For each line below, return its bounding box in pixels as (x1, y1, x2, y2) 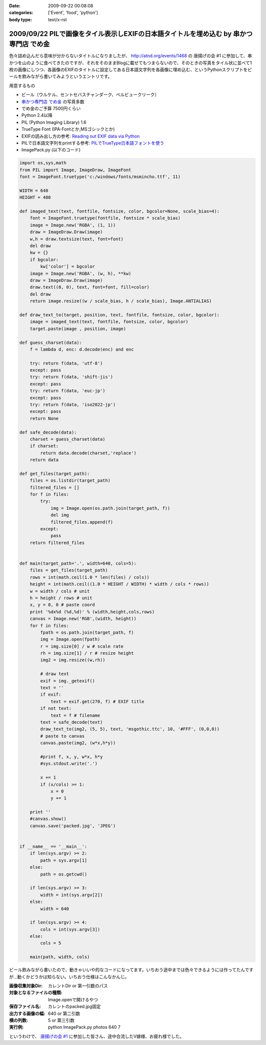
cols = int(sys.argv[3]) (40, 927, 100, 932)
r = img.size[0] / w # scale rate (40, 643, 124, 649)
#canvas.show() (30, 816, 66, 821)
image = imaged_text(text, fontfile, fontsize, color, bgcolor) (30, 319, 189, 325)
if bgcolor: (30, 257, 59, 262)
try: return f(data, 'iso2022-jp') (30, 402, 116, 408)
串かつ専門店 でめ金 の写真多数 (21, 99, 85, 105)
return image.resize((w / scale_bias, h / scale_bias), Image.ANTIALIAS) (30, 299, 212, 304)
